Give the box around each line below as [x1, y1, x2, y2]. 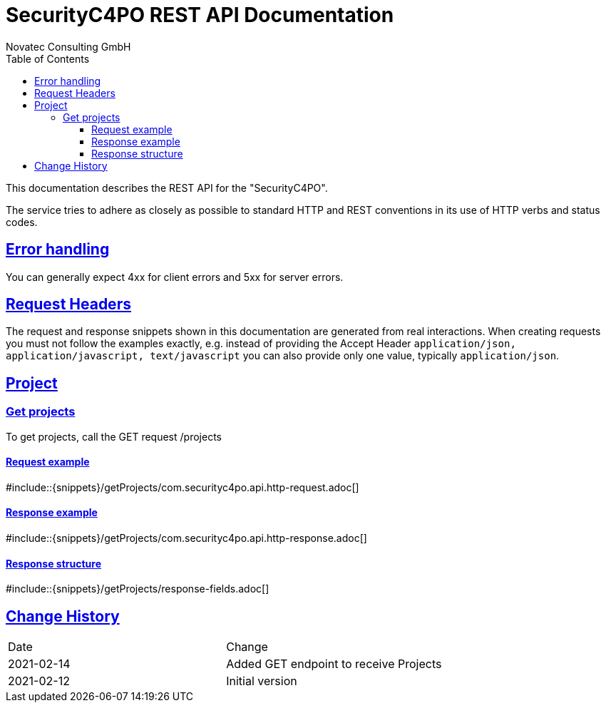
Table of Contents [6, 52, 90, 65]
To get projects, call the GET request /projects [6, 430, 222, 443]
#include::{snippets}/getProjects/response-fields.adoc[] [6, 583, 269, 595]
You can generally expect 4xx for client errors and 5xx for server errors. [6, 270, 344, 283]
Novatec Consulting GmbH [6, 40, 131, 53]
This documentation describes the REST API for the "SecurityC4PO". [6, 181, 328, 194]
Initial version [226, 674, 297, 689]
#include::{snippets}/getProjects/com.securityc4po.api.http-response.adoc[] [6, 532, 367, 545]
